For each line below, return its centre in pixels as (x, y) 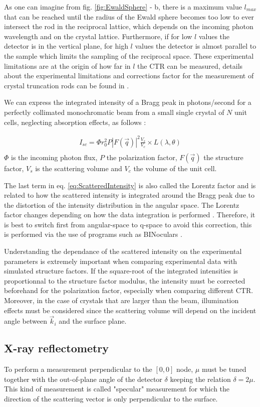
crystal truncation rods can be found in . (67, 85)
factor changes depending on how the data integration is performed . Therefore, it (130, 215)
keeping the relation (200, 379)
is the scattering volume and (79, 168)
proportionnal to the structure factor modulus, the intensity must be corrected (125, 280)
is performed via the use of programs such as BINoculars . (93, 234)
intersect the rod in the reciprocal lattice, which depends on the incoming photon (129, 26)
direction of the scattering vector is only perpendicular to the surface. (111, 399)
